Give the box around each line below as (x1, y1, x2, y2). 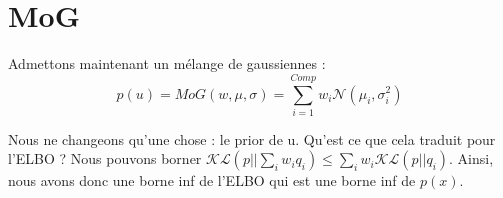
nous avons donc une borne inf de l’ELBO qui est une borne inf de (8, 170, 416, 191)
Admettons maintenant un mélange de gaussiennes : (8, 53, 326, 74)
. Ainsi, (449, 148, 494, 169)
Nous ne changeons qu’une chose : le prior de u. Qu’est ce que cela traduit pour (8, 128, 496, 149)
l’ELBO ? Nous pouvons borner (8, 148, 202, 169)
